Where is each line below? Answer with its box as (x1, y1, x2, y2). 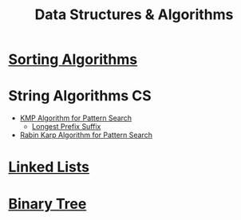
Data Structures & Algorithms (34, 6, 234, 24)
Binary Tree (8, 194, 87, 213)
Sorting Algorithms (8, 50, 138, 69)
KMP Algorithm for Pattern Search (19, 113, 132, 123)
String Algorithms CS (8, 87, 152, 105)
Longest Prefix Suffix (31, 122, 101, 132)
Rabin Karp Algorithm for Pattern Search (19, 130, 153, 140)
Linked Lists (8, 158, 90, 176)
